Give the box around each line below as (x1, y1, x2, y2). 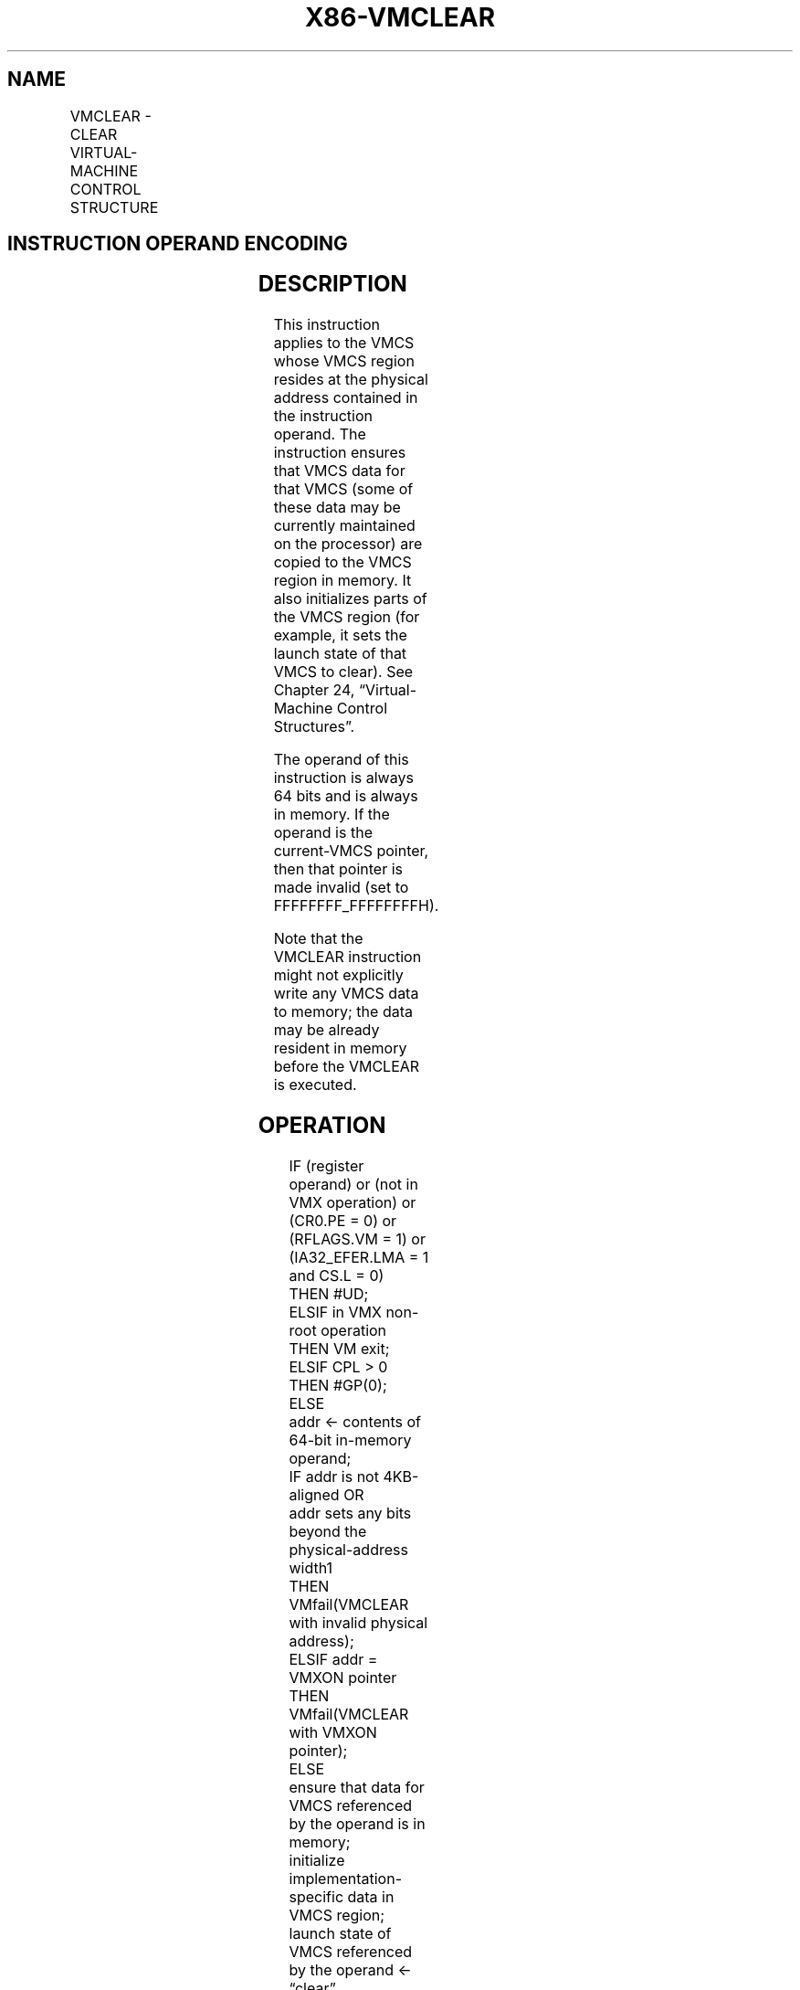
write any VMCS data (273, 984, 419, 1003)
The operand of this (273, 750, 409, 769)
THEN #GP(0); (289, 1376, 387, 1395)
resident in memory (273, 1039, 407, 1058)
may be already (273, 1021, 380, 1040)
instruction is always (273, 768, 414, 788)
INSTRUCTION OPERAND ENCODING (7, 232, 348, 256)
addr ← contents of (289, 1413, 421, 1432)
